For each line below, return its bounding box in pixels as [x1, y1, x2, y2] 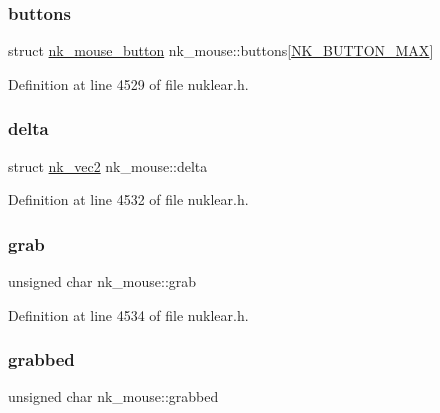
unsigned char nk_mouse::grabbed [8, 386, 219, 407]
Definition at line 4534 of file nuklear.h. [8, 304, 249, 325]
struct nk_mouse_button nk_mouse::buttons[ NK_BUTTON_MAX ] [8, 40, 434, 61]
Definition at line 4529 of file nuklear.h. [8, 73, 249, 94]
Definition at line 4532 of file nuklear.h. [8, 189, 249, 210]
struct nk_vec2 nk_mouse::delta [8, 155, 208, 176]
